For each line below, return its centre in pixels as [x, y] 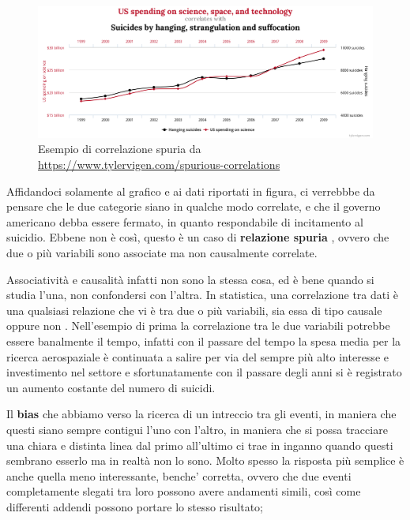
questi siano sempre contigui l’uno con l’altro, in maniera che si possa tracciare [197, 429]
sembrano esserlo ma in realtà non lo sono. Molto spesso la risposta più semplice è [205, 460]
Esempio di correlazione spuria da [120, 149]
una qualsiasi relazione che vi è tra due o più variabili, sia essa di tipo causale [194, 310]
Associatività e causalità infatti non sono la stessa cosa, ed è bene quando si [190, 279]
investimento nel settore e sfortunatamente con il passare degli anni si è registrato [204, 372]
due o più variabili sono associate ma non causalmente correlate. [162, 253]
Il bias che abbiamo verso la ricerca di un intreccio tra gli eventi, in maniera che [201, 414]
